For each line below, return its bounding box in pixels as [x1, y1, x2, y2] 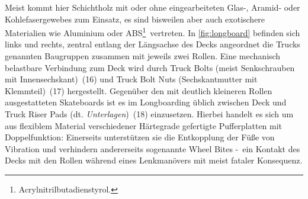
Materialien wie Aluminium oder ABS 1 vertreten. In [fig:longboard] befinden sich [5, 25, 300, 38]
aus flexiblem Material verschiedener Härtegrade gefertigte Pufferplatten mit [5, 119, 283, 131]
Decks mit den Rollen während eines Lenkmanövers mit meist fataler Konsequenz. [5, 154, 303, 166]
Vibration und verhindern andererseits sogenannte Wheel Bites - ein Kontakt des [5, 142, 300, 155]
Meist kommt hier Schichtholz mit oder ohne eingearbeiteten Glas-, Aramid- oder [5, 1, 300, 13]
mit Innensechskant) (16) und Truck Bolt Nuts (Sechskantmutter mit [5, 73, 258, 85]
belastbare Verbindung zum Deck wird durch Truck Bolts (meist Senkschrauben [5, 61, 295, 73]
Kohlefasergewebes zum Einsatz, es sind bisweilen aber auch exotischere [5, 12, 265, 25]
